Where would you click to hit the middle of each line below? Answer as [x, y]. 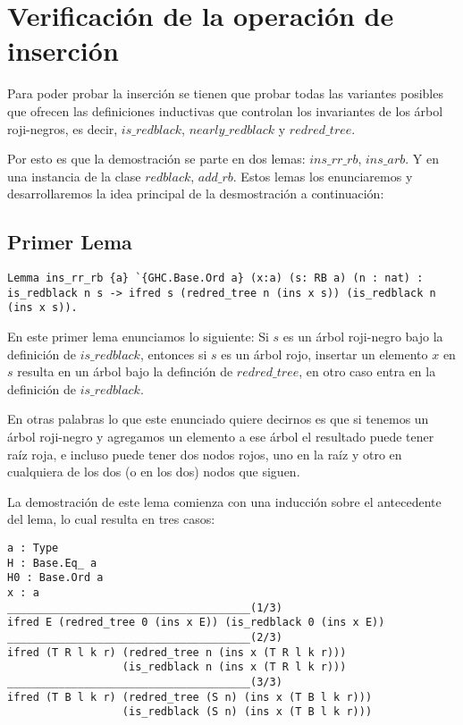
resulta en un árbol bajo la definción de [125, 371]
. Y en [422, 159]
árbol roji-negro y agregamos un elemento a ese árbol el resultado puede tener [221, 437]
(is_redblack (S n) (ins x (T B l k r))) [247, 712]
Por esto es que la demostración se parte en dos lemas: [156, 159]
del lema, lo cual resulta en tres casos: [111, 519]
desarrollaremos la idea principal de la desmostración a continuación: [196, 194]
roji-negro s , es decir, [63, 128]
